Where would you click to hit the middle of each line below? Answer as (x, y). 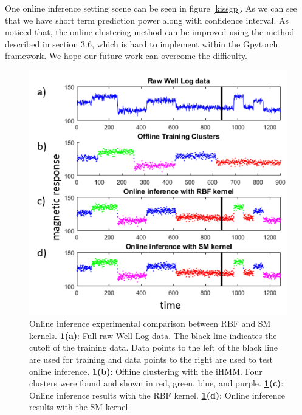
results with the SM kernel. (80, 407)
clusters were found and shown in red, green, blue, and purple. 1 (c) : (156, 383)
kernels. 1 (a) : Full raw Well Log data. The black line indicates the (153, 335)
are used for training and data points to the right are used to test (151, 359)
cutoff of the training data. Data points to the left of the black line (154, 347)
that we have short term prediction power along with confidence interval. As (147, 20)
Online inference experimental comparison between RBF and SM (150, 324)
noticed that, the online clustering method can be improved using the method (150, 32)
